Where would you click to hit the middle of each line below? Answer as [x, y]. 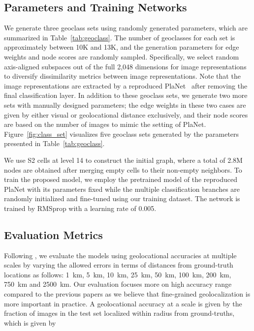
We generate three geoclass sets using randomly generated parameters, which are [126, 28]
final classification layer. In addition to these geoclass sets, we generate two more [126, 95]
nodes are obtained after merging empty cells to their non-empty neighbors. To [123, 169]
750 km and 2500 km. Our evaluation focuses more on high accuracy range [118, 284]
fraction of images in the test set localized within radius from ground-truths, [119, 313]
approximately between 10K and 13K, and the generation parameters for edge [122, 47]
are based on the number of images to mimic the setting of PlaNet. [105, 124]
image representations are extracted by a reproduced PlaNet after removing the [126, 85]
